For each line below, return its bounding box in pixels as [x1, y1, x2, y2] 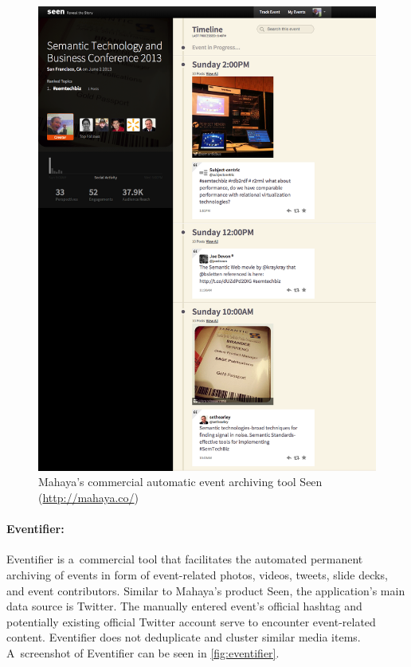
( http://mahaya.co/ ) [38, 488, 139, 505]
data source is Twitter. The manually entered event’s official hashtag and [6, 598, 362, 614]
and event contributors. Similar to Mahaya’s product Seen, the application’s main [6, 582, 405, 598]
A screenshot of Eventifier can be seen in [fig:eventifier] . [6, 644, 280, 661]
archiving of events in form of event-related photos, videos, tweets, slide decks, [6, 566, 388, 583]
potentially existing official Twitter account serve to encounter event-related [6, 613, 376, 630]
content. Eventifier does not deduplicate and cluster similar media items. [6, 629, 361, 645]
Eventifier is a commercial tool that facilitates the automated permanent [6, 551, 363, 567]
